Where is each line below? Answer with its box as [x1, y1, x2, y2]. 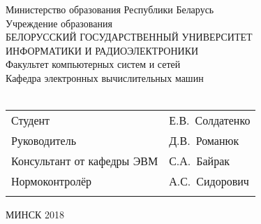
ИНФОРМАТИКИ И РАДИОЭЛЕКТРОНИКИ [6, 43, 199, 57]
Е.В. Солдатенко [169, 112, 251, 129]
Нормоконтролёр [11, 173, 92, 190]
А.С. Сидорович [169, 173, 249, 190]
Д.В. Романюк [169, 132, 239, 149]
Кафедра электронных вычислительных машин [6, 70, 204, 85]
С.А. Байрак [169, 153, 230, 169]
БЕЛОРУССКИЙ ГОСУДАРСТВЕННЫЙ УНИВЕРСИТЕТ [6, 29, 253, 44]
